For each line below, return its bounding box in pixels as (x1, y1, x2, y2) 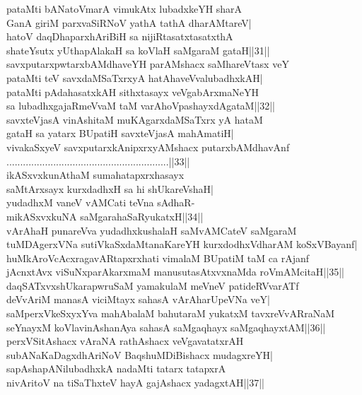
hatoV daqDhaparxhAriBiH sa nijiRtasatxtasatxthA (6, 29, 233, 44)
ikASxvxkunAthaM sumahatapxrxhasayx (6, 167, 185, 182)
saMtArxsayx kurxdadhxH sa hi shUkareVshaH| (6, 181, 214, 196)
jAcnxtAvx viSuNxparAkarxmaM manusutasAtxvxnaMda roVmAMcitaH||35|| (6, 264, 344, 279)
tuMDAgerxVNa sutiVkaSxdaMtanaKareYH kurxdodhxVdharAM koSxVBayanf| (6, 237, 358, 252)
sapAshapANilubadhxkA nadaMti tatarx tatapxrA (6, 361, 226, 376)
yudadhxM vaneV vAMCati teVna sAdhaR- (6, 195, 195, 210)
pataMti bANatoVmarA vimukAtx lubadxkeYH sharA (6, 1, 243, 16)
